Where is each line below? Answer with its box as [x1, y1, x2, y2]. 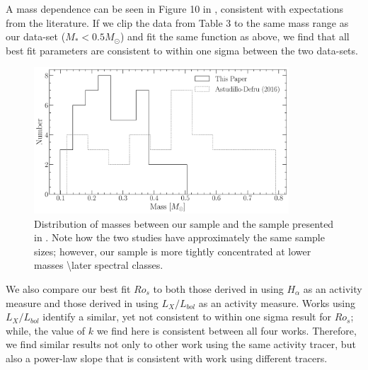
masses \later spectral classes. [34, 258, 163, 272]
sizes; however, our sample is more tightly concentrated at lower [34, 243, 311, 258]
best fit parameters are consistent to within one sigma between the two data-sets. [6, 42, 358, 57]
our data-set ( [6, 29, 66, 44]
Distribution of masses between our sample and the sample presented [34, 216, 334, 231]
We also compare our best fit [6, 281, 131, 296]
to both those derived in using [153, 281, 284, 296]
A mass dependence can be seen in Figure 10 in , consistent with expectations [6, 1, 344, 16]
